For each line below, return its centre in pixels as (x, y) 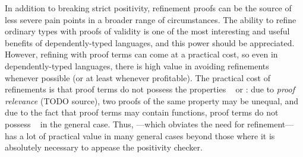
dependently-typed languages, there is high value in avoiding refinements (137, 65)
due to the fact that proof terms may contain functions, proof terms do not (142, 112)
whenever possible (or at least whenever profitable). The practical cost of (138, 77)
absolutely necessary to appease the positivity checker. (104, 147)
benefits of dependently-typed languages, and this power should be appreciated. (150, 42)
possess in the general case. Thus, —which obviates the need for (125, 124)
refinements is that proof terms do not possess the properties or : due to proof (150, 89)
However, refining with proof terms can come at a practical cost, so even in (141, 54)
